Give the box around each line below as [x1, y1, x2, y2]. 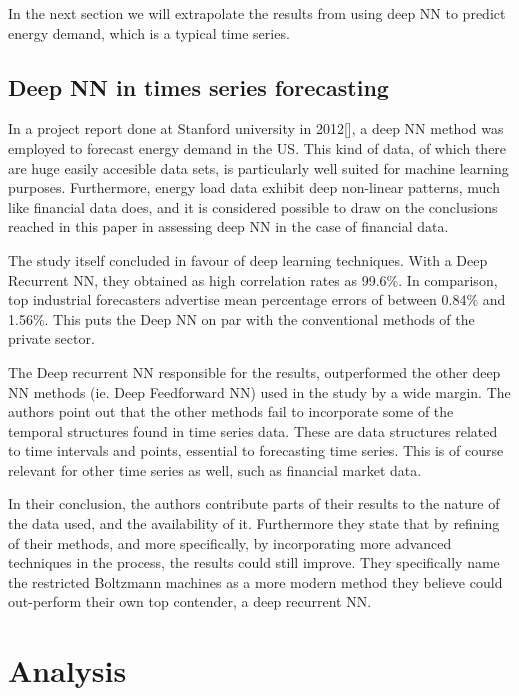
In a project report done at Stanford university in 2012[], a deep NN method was [8, 118, 504, 139]
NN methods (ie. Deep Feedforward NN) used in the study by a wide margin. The [8, 381, 511, 402]
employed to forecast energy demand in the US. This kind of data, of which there [8, 137, 507, 158]
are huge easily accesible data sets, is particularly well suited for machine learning [8, 157, 509, 178]
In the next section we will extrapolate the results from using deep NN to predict [8, 3, 506, 23]
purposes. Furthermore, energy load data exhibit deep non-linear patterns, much [8, 177, 500, 198]
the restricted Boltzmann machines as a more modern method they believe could [8, 571, 503, 592]
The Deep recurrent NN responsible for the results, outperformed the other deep [8, 361, 501, 382]
